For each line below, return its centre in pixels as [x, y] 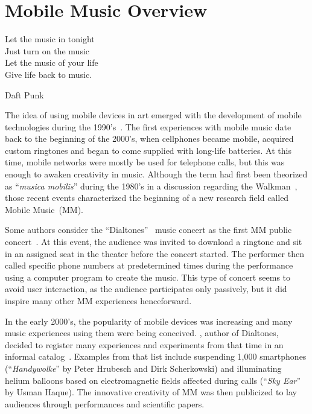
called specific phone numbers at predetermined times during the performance [149, 265]
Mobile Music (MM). [44, 209]
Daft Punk [24, 94]
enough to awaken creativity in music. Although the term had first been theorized [156, 174]
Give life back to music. [49, 74]
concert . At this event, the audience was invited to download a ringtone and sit [154, 242]
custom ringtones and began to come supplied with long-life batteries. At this [148, 150]
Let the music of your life [52, 62]
